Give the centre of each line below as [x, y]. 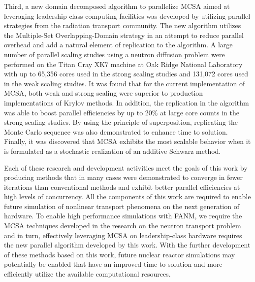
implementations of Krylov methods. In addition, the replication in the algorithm [127, 102]
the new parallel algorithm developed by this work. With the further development [127, 245]
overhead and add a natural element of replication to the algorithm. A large [118, 45]
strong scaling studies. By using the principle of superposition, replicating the [121, 122]
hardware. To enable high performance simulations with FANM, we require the [123, 216]
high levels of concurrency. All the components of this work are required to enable [127, 196]
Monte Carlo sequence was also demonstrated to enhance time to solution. [116, 131]
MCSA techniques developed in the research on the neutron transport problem [123, 226]
